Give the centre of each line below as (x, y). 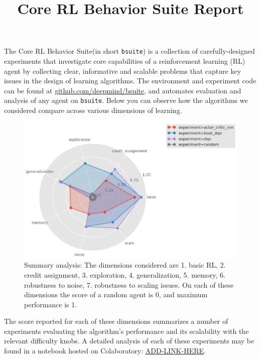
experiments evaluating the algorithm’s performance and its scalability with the (126, 331)
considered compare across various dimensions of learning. (93, 110)
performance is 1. (51, 304)
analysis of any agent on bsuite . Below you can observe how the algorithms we (126, 100)
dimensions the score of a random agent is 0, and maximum (116, 294)
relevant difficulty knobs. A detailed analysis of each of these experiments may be (129, 341)
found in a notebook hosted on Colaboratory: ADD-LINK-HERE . (105, 351)
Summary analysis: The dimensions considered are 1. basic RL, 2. (125, 265)
